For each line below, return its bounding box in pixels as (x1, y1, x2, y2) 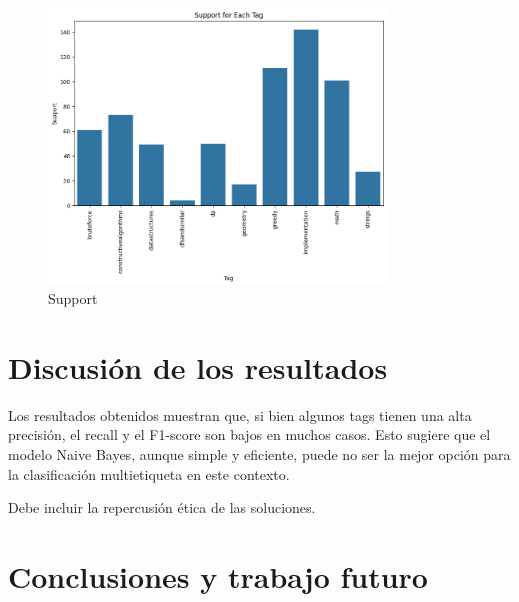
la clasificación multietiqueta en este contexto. (8, 463, 290, 484)
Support (48, 288, 98, 309)
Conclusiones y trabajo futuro (8, 556, 428, 596)
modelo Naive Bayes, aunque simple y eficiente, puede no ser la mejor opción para (8, 444, 511, 465)
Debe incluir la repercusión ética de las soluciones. (8, 497, 316, 518)
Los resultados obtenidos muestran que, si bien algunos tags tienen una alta (8, 404, 472, 425)
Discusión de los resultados (8, 346, 388, 387)
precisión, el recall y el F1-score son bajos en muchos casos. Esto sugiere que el (8, 424, 491, 445)
